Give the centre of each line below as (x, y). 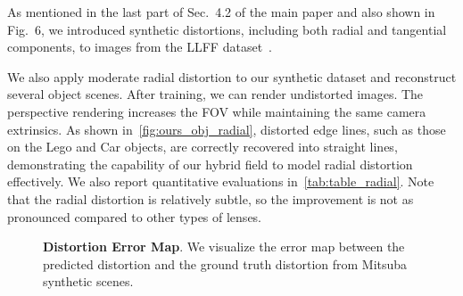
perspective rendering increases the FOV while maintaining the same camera (217, 111)
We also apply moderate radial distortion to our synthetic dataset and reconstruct (232, 76)
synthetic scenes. (88, 281)
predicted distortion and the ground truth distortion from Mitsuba (225, 263)
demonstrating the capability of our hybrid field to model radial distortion (210, 164)
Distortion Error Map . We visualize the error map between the (224, 247)
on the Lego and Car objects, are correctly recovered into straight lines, (203, 147)
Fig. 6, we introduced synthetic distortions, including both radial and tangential (227, 29)
